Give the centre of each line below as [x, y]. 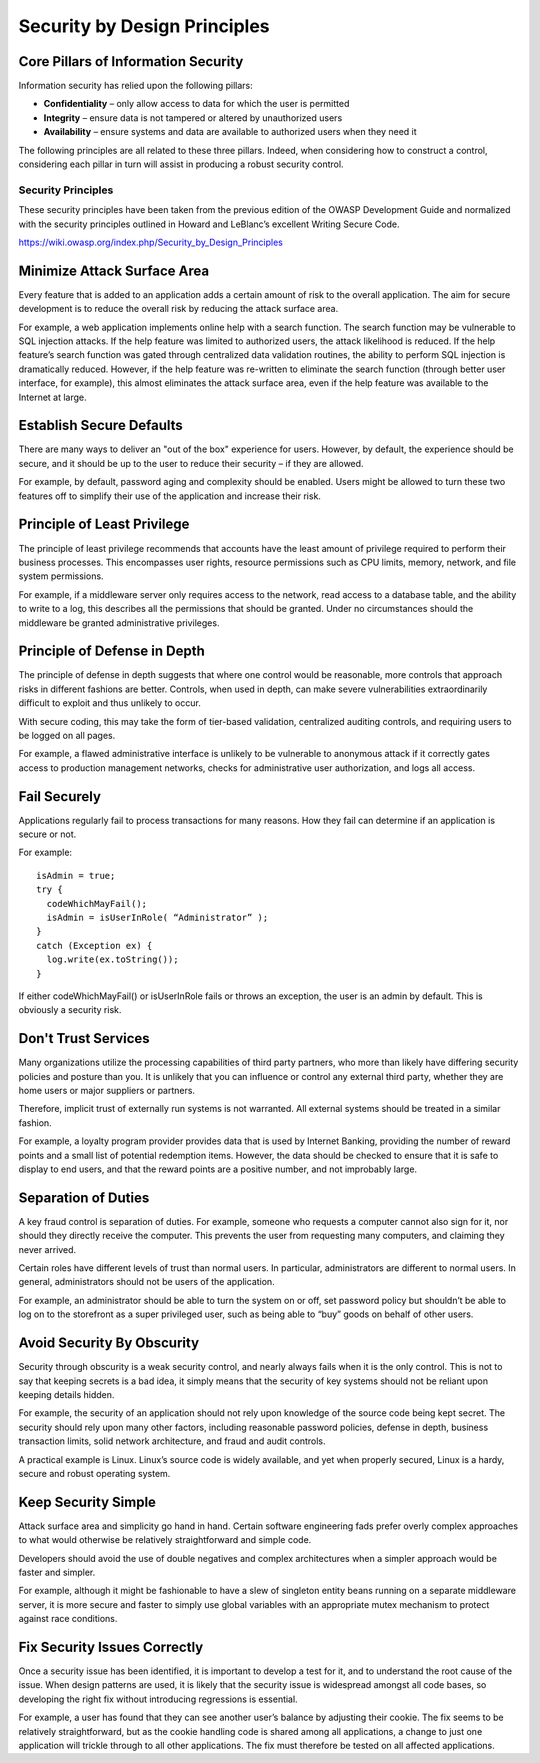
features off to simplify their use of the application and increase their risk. [170, 496]
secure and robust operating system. [94, 1473]
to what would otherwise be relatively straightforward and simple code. [165, 1540]
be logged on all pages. [67, 735]
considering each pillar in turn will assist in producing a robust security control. [181, 164]
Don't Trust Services [84, 1038]
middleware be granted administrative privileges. [119, 622]
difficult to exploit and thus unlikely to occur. [110, 703]
